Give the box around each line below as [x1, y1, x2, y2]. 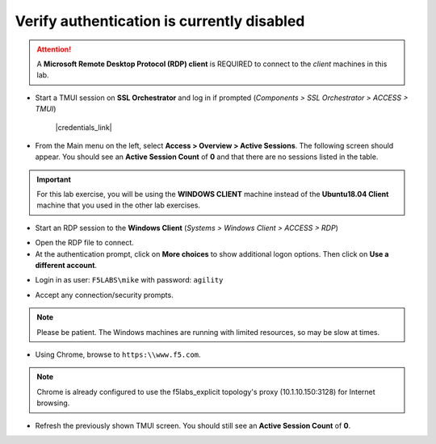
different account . [35, 261, 97, 270]
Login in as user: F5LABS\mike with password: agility [35, 275, 224, 285]
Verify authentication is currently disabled [15, 12, 305, 30]
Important [36, 174, 72, 184]
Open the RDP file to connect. [35, 238, 135, 248]
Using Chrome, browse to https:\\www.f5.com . [35, 350, 201, 359]
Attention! [36, 44, 72, 54]
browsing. [36, 398, 70, 408]
